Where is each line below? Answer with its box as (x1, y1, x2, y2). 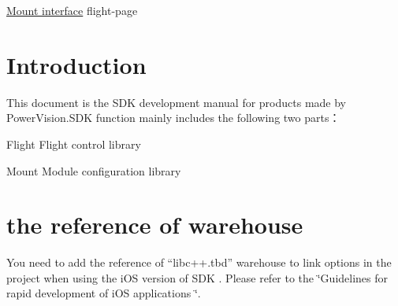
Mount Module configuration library (6, 162, 181, 179)
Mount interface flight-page (6, 2, 138, 18)
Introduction (6, 48, 147, 80)
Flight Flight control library (6, 135, 141, 152)
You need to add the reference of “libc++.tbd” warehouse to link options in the (6, 254, 392, 271)
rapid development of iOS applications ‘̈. (6, 285, 201, 301)
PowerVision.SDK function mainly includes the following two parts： (6, 109, 340, 126)
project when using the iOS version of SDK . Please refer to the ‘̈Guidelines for (6, 269, 389, 286)
